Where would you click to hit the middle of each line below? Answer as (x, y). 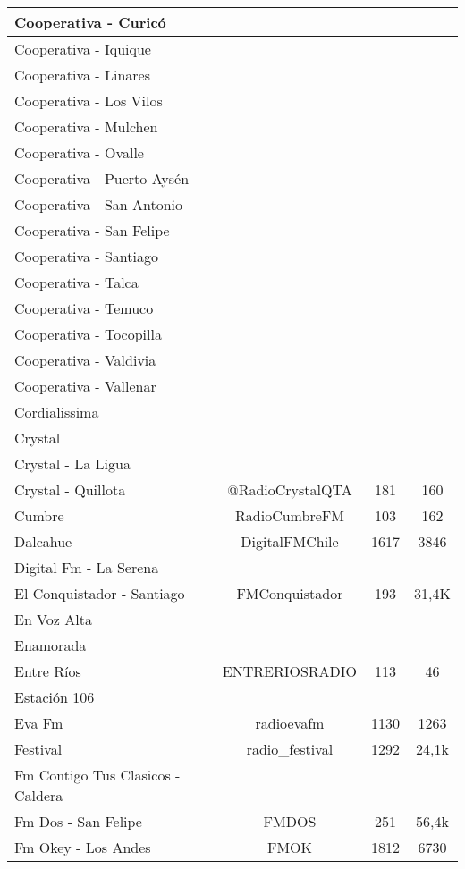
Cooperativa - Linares (82, 75)
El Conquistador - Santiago (100, 593)
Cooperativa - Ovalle (79, 152)
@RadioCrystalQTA (290, 489)
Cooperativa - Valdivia (85, 360)
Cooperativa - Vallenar (85, 386)
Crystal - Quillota (70, 489)
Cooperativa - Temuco (84, 308)
